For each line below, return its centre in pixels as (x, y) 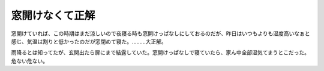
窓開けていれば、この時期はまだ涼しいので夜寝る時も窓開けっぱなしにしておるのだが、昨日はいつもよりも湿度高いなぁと (160, 33)
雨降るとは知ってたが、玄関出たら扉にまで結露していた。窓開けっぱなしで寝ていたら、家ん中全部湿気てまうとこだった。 (160, 53)
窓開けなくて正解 (53, 16)
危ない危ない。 (29, 61)
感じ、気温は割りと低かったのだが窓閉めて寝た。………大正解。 (89, 41)
